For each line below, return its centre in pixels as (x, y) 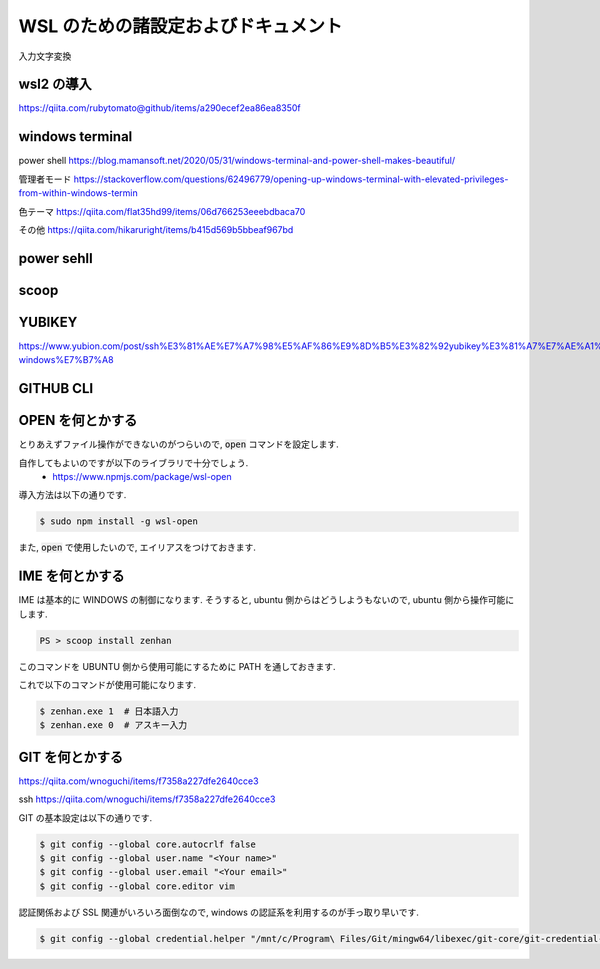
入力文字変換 (45, 56)
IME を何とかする (71, 576)
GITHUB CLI (56, 388)
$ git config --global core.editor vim (137, 886)
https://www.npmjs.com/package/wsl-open (142, 476)
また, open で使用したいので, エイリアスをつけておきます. (137, 547)
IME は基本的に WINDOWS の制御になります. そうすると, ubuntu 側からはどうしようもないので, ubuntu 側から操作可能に (266, 600)
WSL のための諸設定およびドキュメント (180, 26)
